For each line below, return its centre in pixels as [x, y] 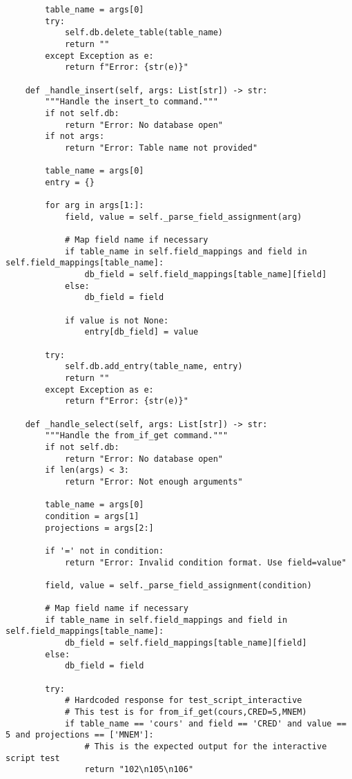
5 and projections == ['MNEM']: [80, 735]
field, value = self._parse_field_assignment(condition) [178, 585]
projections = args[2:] [99, 528]
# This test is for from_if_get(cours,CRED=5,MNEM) [186, 712]
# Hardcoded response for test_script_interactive [183, 701]
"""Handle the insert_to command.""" [131, 102]
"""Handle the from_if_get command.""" [137, 436]
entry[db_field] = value [141, 332]
